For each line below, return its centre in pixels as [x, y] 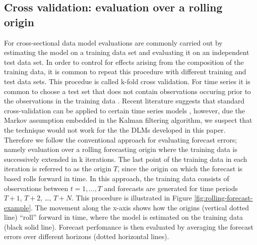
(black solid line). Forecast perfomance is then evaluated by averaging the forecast [129, 226]
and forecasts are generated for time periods [171, 188]
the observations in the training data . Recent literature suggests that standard [124, 101]
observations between [36, 188]
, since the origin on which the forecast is [180, 169]
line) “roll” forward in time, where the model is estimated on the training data [124, 217]
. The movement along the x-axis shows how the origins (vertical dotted [140, 207]
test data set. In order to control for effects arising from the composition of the [124, 62]
